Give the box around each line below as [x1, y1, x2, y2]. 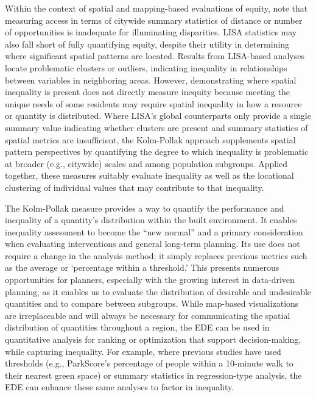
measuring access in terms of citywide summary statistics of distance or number [5, 13, 303, 26]
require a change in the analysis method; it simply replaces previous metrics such [5, 249, 307, 262]
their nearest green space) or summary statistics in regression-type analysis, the [5, 368, 302, 381]
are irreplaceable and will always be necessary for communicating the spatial [5, 309, 290, 321]
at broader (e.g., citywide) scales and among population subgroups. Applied [5, 157, 288, 170]
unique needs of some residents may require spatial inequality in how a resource [5, 97, 302, 110]
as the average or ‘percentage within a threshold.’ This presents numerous [5, 261, 279, 274]
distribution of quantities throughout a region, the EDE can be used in [5, 321, 270, 334]
